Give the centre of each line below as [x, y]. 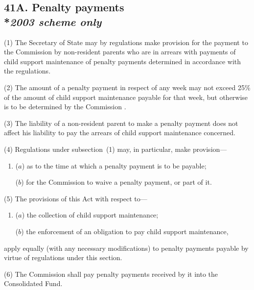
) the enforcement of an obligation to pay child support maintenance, [125, 231]
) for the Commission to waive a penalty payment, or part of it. [116, 182]
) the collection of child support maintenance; [90, 215]
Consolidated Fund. [33, 283]
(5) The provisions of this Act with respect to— [76, 198]
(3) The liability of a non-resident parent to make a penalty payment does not [121, 123]
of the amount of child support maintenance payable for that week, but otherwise [126, 97]
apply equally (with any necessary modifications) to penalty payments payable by [126, 248]
